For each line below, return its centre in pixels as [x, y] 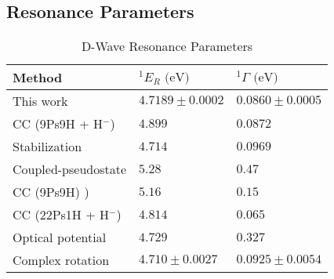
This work [40, 101]
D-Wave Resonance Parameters [167, 46]
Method [38, 78]
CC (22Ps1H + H [61, 215]
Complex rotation [61, 260]
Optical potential [60, 237]
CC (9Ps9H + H [58, 124]
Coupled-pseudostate [70, 169]
